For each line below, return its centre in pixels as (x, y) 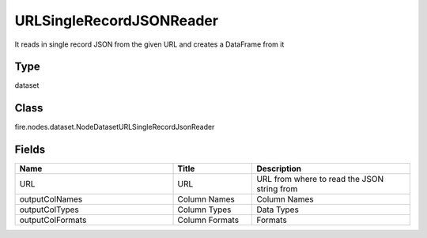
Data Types (278, 210)
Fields (30, 150)
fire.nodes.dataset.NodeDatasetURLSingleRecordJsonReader (115, 127)
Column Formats (208, 220)
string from (277, 189)
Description (279, 168)
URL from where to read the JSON (320, 179)
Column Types (204, 210)
